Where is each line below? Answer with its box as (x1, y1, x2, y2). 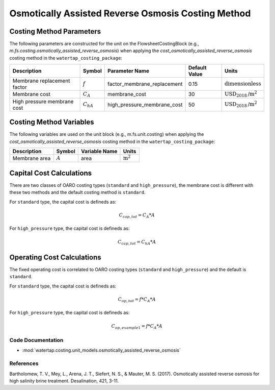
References (9, 360, 39, 367)
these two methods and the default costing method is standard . (9, 189, 146, 196)
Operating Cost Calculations (9, 253, 101, 261)
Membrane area (12, 155, 51, 162)
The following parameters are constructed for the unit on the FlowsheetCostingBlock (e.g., (9, 41, 200, 47)
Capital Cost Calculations (9, 168, 92, 177)
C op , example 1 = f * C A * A (111, 323, 162, 330)
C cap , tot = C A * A (119, 212, 155, 219)
